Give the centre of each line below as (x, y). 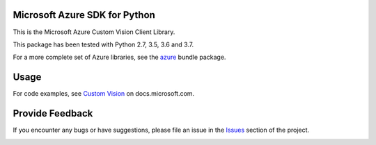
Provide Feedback (53, 113)
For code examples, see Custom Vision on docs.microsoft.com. (104, 94)
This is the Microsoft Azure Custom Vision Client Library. (94, 32)
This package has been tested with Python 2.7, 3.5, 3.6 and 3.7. (103, 44)
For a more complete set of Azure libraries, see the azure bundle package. (119, 57)
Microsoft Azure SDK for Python (84, 15)
